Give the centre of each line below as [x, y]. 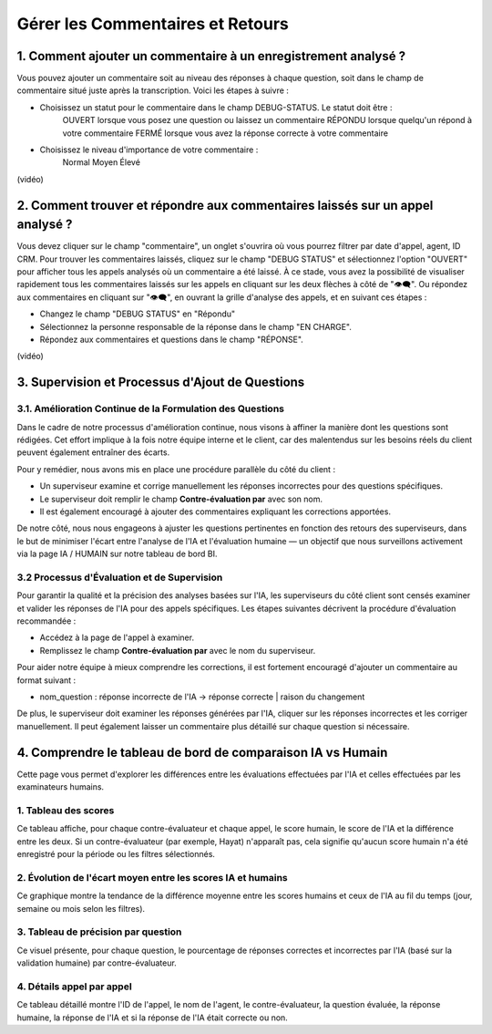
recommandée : [46, 621]
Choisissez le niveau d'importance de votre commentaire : [149, 150]
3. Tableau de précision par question [99, 932]
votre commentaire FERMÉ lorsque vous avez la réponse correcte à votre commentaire [225, 133]
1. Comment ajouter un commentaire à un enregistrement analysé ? [211, 56]
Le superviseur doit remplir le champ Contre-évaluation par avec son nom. [181, 499]
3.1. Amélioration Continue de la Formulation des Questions [151, 408]
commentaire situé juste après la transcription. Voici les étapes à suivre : [153, 90]
